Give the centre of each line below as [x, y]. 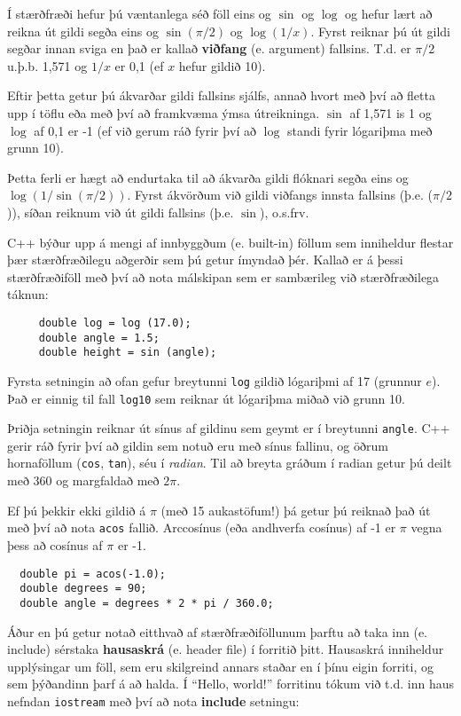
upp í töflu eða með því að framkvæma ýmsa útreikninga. [164, 112]
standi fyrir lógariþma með [359, 130]
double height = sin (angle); [128, 353]
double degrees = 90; [83, 589]
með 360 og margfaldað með [83, 480]
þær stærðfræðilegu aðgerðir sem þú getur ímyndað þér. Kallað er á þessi [205, 260]
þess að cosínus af [55, 544]
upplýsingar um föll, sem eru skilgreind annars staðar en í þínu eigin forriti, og [220, 666]
